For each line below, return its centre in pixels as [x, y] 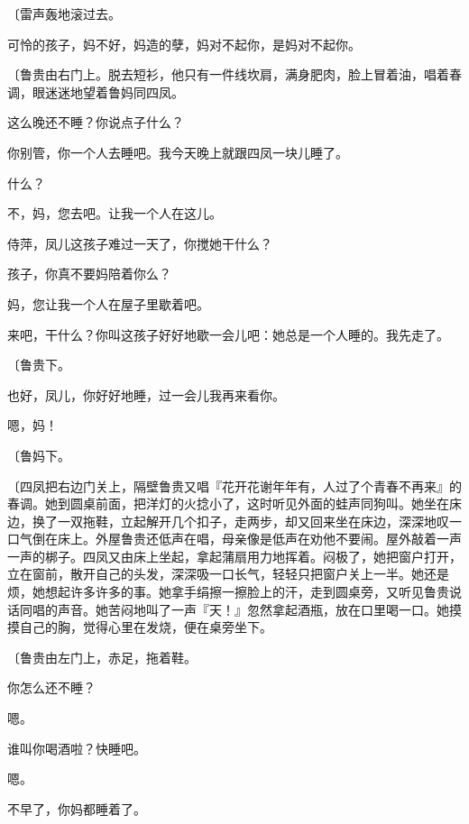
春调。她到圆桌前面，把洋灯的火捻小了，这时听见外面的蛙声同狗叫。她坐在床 [234, 504]
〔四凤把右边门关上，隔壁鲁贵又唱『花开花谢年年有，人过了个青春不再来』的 [234, 485]
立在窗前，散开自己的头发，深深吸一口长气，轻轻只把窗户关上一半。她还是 [228, 574]
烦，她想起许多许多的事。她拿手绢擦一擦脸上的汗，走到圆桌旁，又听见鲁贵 [228, 592]
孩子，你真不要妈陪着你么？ [89, 274]
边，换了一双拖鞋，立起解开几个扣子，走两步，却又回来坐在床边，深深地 [222, 521]
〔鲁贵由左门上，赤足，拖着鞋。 [102, 657]
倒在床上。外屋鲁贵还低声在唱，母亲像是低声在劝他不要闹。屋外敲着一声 [247, 539]
